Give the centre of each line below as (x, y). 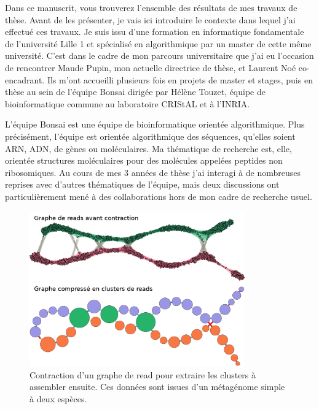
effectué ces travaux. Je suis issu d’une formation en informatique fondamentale (155, 32)
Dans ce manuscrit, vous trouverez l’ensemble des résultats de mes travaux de (151, 7)
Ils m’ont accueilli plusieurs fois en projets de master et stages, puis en (180, 79)
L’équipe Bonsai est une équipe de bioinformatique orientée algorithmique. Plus (155, 124)
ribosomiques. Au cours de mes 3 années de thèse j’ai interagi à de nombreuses (153, 172)
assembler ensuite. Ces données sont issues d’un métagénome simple (157, 387)
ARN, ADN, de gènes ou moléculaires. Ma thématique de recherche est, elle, (148, 148)
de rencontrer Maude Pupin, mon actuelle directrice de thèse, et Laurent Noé (151, 67)
